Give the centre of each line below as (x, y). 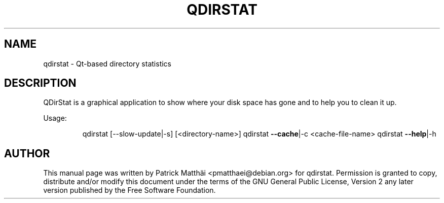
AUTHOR (27, 153)
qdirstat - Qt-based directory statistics (107, 63)
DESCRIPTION (40, 83)
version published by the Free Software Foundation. (129, 190)
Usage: (55, 118)
